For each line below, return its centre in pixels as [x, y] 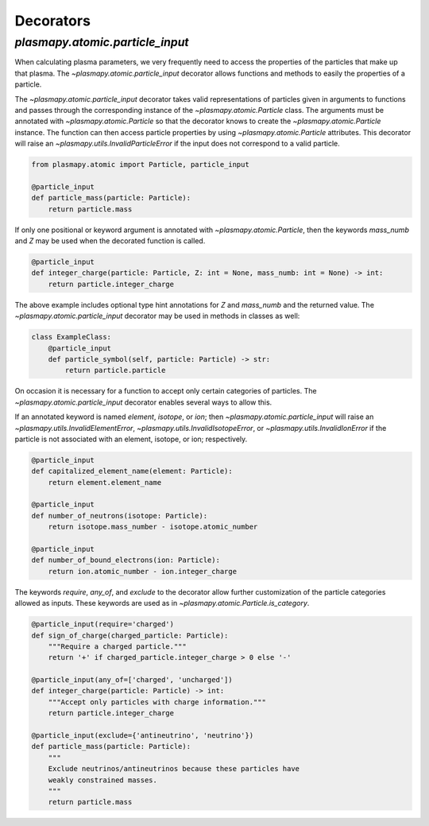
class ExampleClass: [71, 337]
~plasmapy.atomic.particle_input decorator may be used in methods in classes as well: [157, 316]
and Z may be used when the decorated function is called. [110, 241]
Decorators [53, 21]
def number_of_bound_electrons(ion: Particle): [126, 560]
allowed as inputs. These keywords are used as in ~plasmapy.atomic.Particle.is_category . [162, 603]
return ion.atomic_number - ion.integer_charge [143, 571]
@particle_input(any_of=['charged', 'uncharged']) [132, 680]
